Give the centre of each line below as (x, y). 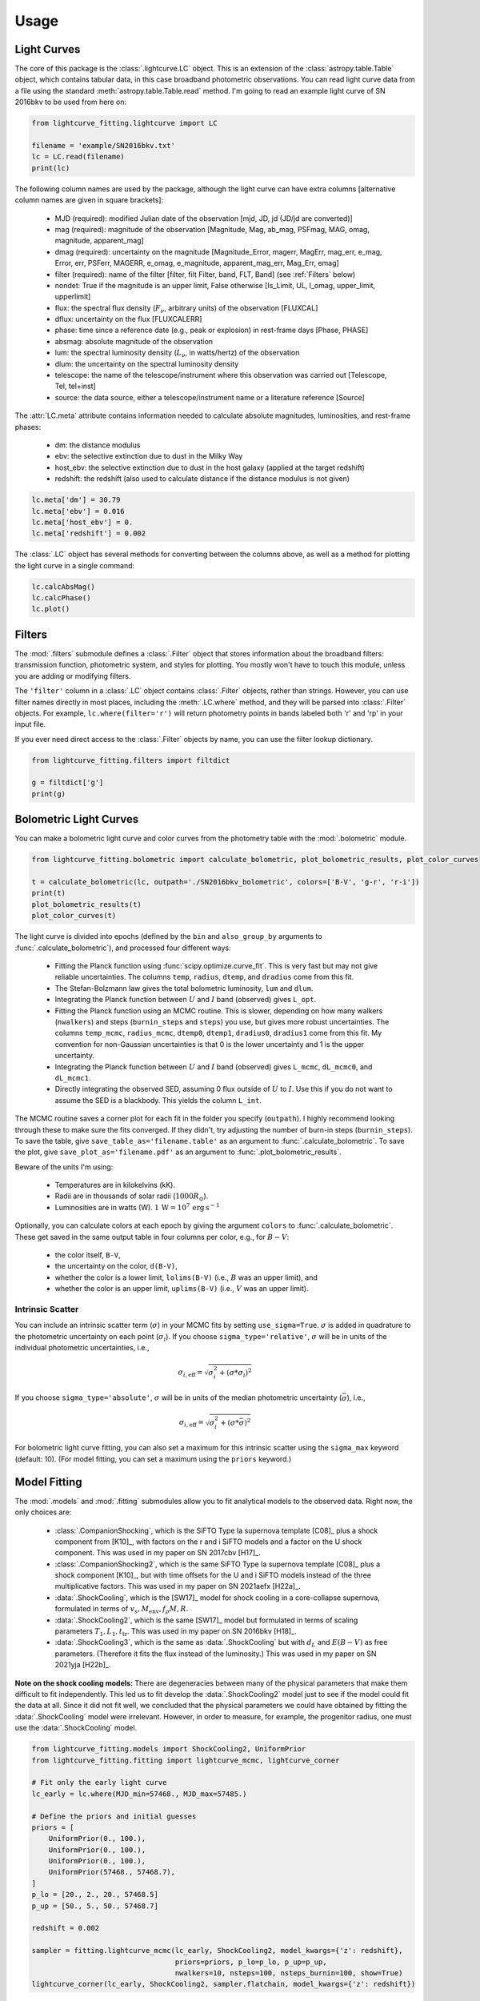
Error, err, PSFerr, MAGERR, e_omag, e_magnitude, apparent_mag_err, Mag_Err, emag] (197, 263)
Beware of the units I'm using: (64, 1167)
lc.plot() (51, 609)
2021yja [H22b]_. (83, 1665)
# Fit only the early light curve (99, 1782)
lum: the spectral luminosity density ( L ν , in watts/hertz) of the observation (177, 354)
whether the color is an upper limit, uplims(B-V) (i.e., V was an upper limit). (182, 1289)
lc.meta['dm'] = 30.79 (76, 500)
